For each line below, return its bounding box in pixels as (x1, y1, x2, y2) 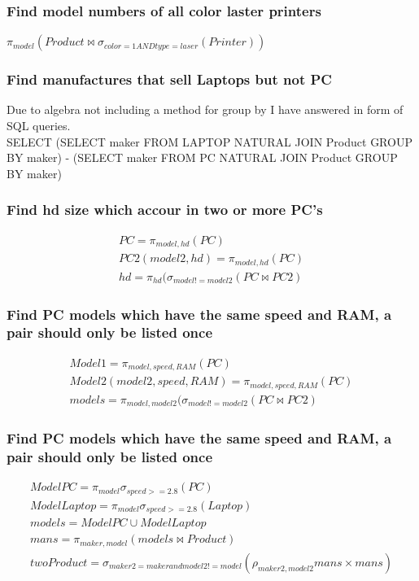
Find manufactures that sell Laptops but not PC (7, 69, 332, 90)
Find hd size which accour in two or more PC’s (7, 199, 323, 220)
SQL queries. (7, 117, 71, 134)
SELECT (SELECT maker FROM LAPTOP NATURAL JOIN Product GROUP (7, 133, 412, 150)
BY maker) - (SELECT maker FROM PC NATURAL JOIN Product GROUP (7, 149, 398, 166)
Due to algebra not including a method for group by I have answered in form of (7, 101, 404, 118)
